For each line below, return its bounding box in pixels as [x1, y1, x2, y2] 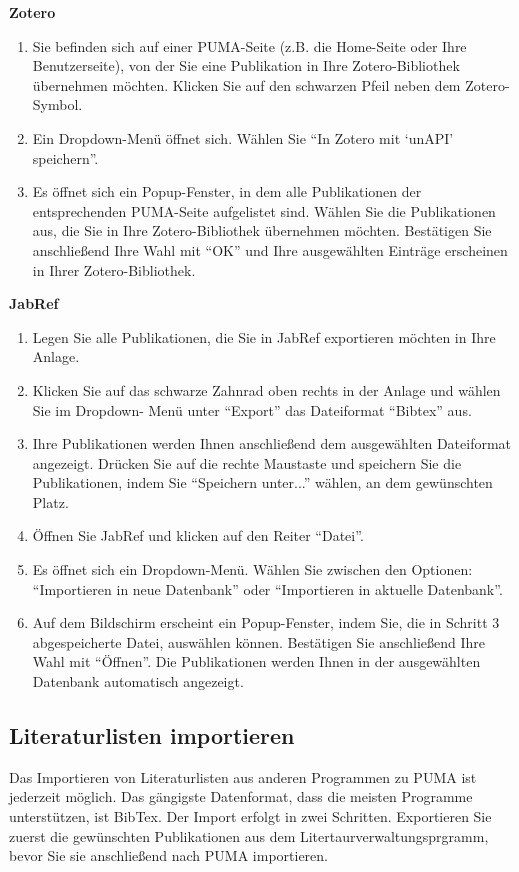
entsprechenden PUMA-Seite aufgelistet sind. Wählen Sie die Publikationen [32, 200, 496, 221]
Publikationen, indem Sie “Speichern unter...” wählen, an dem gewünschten [32, 472, 493, 493]
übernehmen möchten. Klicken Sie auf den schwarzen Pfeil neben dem [32, 74, 461, 95]
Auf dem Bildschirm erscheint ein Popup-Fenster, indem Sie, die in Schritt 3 [32, 612, 500, 633]
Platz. [32, 491, 69, 512]
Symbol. [32, 94, 83, 115]
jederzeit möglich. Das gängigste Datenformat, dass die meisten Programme [9, 786, 473, 807]
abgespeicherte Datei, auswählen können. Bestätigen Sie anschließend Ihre [32, 631, 486, 652]
